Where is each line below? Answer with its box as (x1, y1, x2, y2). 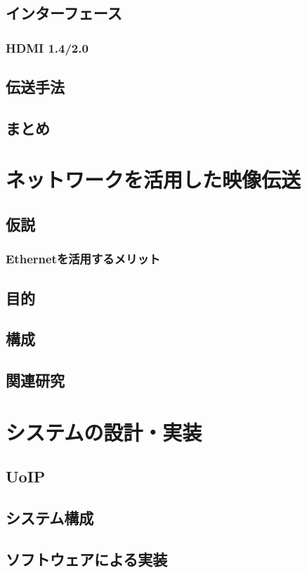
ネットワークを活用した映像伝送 (6, 165, 301, 194)
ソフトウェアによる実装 (6, 548, 168, 569)
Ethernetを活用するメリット (6, 250, 161, 268)
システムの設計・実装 (6, 417, 202, 446)
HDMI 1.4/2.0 (6, 39, 89, 56)
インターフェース (6, 2, 122, 24)
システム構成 (6, 507, 94, 529)
